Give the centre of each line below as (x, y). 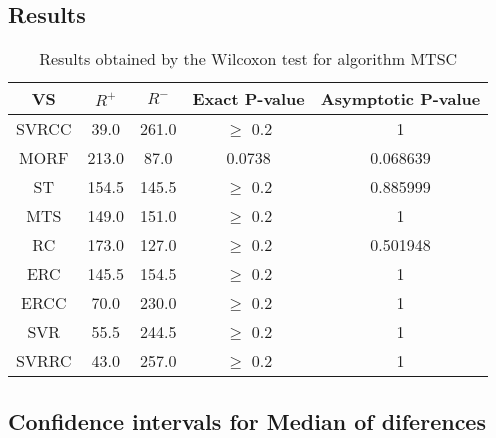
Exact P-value (248, 99)
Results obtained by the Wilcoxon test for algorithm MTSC (248, 59)
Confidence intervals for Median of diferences (247, 420)
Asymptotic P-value (400, 99)
